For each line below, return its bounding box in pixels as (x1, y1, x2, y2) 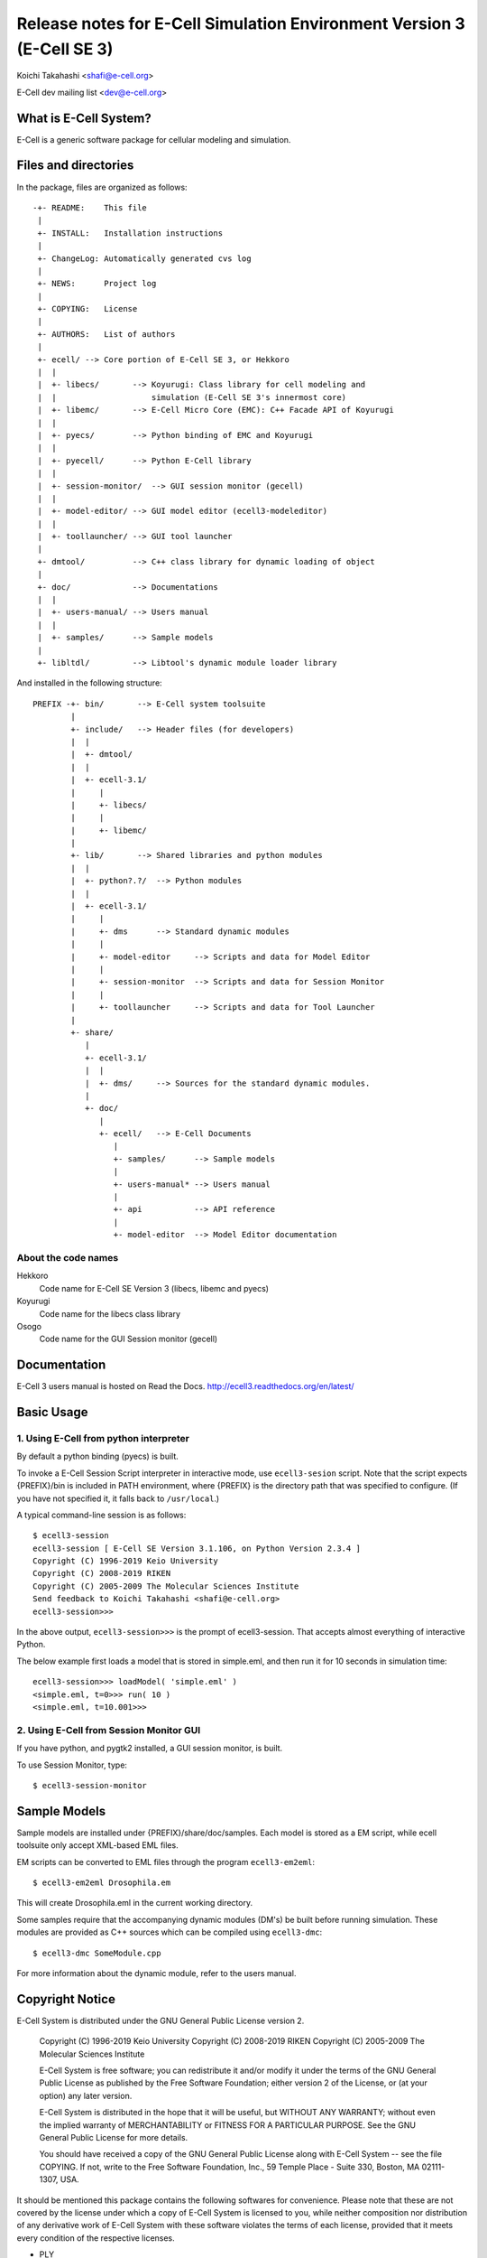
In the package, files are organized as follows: (16, 182, 188, 192)
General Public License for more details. (39, 2132, 188, 2142)
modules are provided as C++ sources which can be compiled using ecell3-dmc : (16, 1927, 323, 1937)
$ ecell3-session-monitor (32, 1780, 148, 1790)
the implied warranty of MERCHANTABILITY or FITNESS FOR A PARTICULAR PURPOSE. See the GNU (39, 2119, 417, 2131)
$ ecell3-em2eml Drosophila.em (32, 1877, 171, 1888)
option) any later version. (39, 2090, 133, 2101)
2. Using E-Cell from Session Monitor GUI (16, 1723, 201, 1736)
